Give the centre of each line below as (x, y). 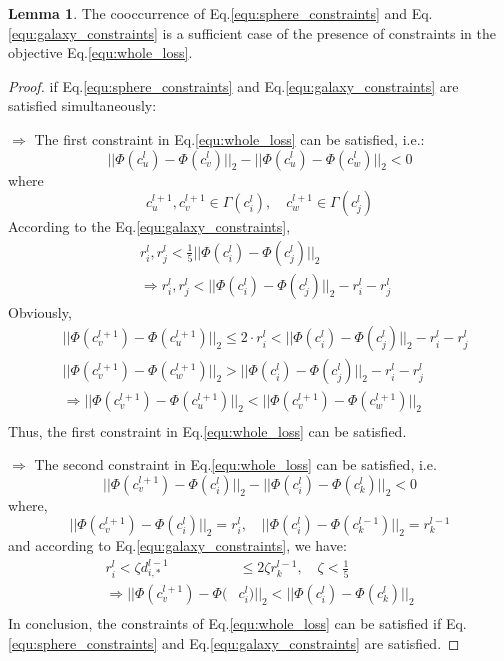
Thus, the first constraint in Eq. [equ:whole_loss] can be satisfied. (207, 430)
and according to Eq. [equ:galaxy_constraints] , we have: (177, 545)
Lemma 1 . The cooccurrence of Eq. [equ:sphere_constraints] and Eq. (220, 13)
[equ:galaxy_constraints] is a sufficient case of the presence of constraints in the (252, 32)
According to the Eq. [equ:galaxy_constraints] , (149, 226)
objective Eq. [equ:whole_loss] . (100, 52)
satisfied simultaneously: (82, 105)
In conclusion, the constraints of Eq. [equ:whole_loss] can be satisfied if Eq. (237, 623)
